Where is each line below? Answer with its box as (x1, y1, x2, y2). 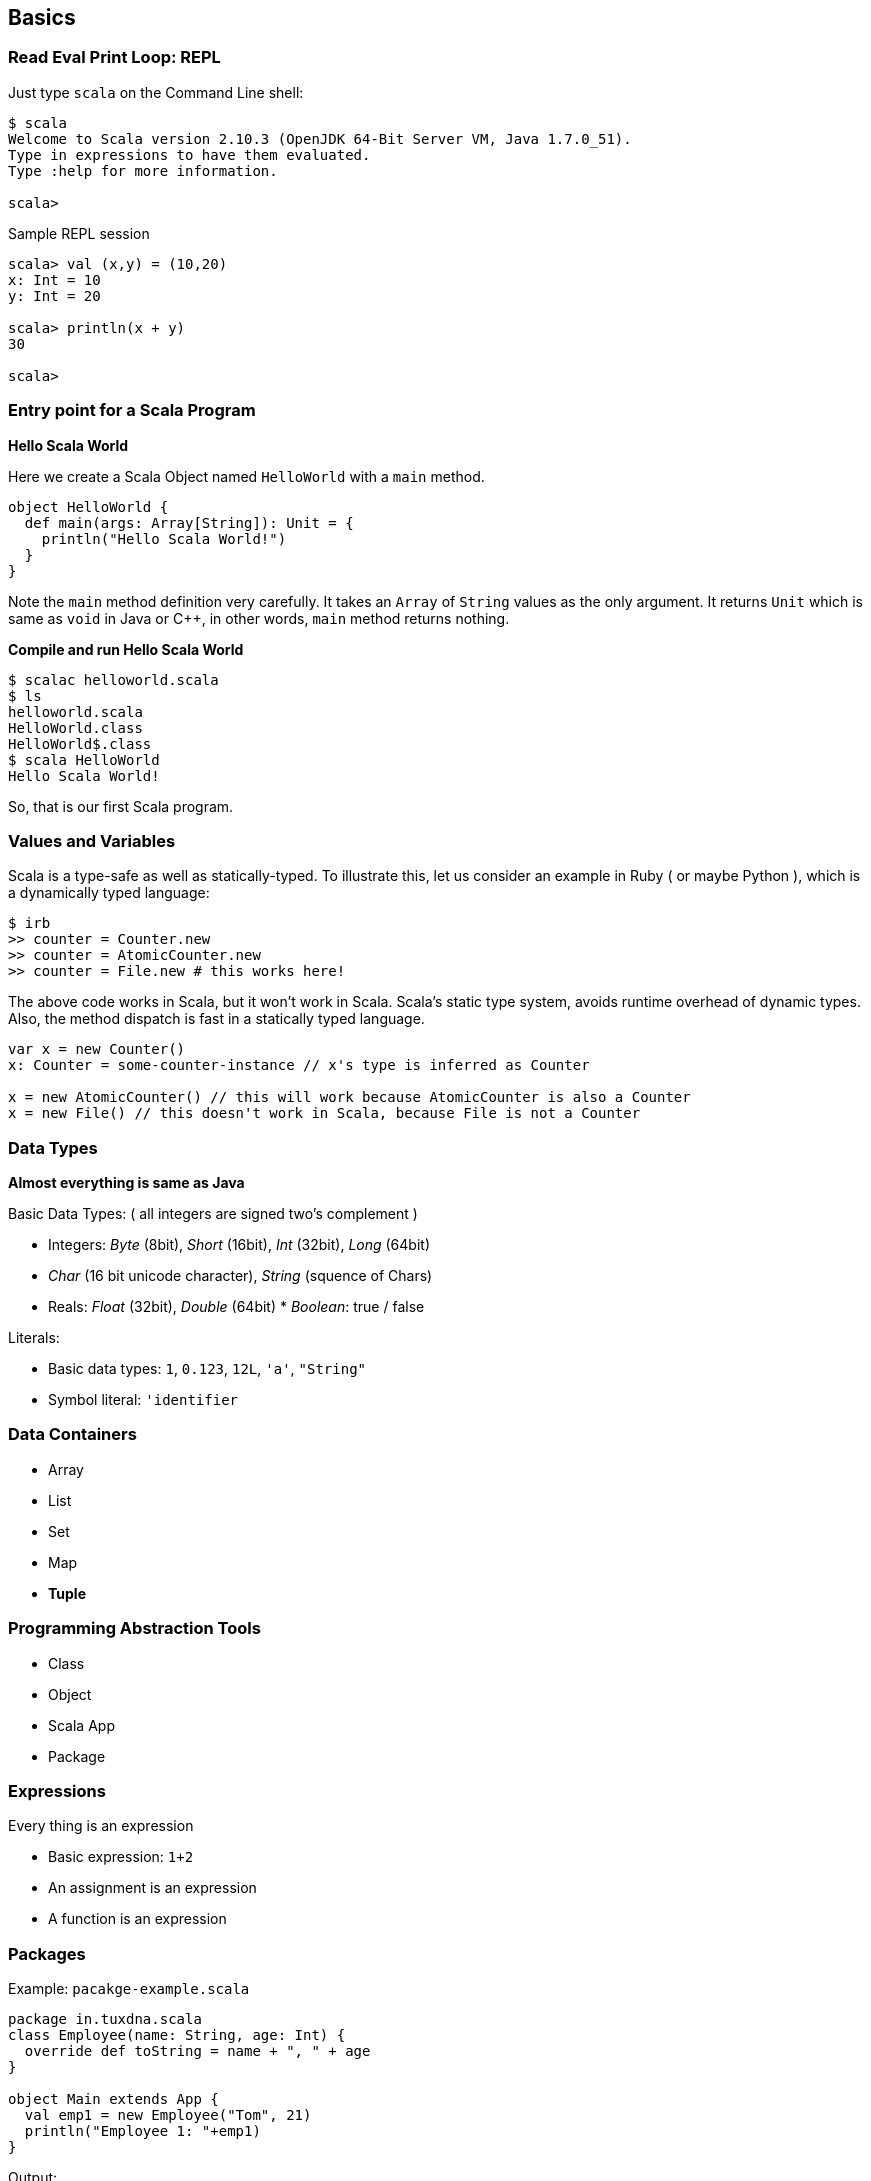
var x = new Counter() (8, 1041, 186, 1058)
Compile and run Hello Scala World (8, 640, 244, 658)
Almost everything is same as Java (8, 1174, 245, 1192)
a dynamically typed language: (8, 884, 210, 902)
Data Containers (8, 1424, 137, 1445)
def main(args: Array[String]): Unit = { (24, 514, 354, 531)
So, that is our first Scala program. (8, 797, 234, 815)
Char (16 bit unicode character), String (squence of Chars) (48, 1267, 433, 1285)
